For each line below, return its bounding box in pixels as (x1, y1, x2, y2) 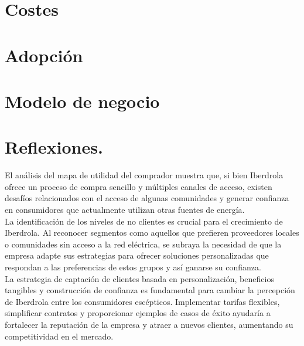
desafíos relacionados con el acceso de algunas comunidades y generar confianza (5, 192, 289, 204)
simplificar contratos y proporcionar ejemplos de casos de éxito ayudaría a (5, 307, 271, 319)
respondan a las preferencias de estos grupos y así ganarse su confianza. (5, 261, 261, 273)
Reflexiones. (5, 135, 103, 159)
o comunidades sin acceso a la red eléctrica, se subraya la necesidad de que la (5, 238, 282, 250)
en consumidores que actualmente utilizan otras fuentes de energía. (5, 203, 245, 216)
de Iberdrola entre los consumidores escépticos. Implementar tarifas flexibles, (5, 295, 280, 307)
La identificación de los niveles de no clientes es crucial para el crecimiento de (5, 215, 283, 227)
